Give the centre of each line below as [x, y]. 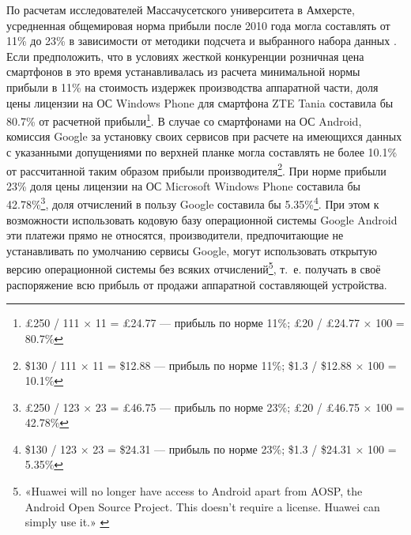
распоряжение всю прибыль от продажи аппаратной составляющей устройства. [197, 284]
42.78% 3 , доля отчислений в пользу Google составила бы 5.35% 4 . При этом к [193, 203]
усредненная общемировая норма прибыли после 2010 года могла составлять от [198, 25]
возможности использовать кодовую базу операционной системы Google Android [202, 219]
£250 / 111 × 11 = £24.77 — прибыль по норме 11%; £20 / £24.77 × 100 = [215, 323]
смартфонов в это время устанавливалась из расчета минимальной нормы [183, 72]
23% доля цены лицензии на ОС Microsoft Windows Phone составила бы [183, 185]
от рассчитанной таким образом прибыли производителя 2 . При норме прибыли [196, 169]
